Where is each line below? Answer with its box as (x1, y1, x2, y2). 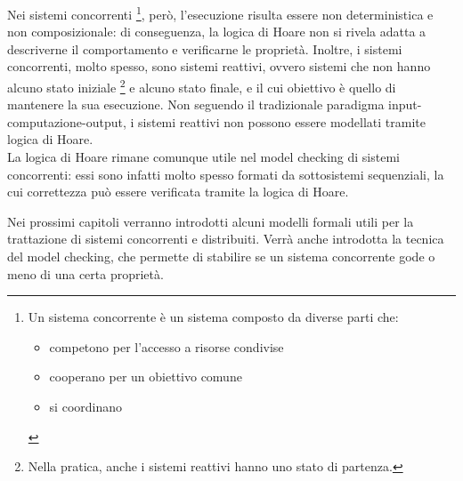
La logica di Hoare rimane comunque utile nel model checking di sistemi (7, 148, 400, 166)
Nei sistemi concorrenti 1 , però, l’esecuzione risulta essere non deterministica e (7, 3, 434, 23)
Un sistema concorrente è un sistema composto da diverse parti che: (28, 308, 399, 326)
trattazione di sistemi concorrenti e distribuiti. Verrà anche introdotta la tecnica (7, 229, 444, 248)
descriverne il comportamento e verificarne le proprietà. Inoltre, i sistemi (7, 39, 402, 58)
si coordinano (49, 397, 123, 415)
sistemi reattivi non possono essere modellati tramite (138, 112, 426, 131)
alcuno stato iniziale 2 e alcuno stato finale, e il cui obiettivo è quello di (7, 76, 396, 96)
